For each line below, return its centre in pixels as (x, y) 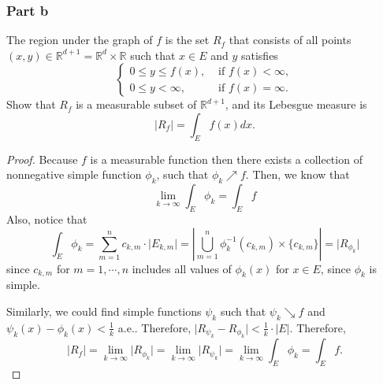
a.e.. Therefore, (154, 327)
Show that (31, 104)
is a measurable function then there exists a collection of (226, 159)
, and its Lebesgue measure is (296, 104)
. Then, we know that (297, 174)
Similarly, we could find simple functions (104, 311)
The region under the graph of (80, 40)
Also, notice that (47, 218)
